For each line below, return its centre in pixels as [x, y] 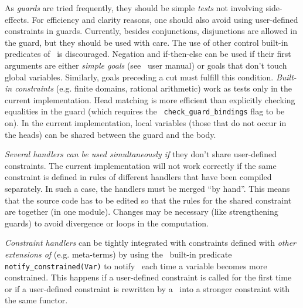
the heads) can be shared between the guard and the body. [110, 134]
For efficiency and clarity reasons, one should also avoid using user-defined [165, 19]
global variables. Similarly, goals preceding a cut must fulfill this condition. [139, 77]
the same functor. [36, 300]
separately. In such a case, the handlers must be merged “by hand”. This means [147, 188]
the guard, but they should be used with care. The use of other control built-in [147, 42]
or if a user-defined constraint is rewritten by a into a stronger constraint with [147, 288]
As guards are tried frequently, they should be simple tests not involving [134, 8]
